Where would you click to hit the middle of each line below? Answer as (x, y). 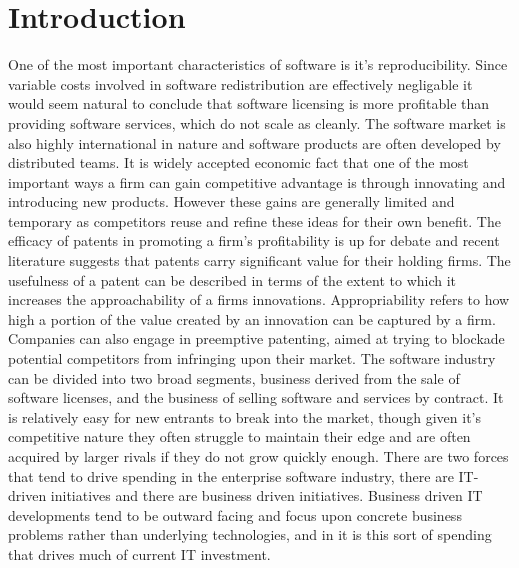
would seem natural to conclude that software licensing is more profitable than (249, 103)
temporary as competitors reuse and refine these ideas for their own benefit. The (254, 220)
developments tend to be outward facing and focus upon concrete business (235, 514)
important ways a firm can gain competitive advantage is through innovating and (257, 181)
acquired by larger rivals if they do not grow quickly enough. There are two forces (258, 456)
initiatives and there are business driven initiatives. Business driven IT (266, 495)
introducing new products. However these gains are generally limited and (231, 201)
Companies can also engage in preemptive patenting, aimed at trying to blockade (256, 338)
